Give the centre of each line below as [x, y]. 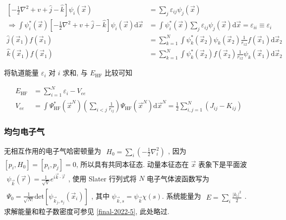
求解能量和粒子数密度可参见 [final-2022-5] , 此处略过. [87, 211]
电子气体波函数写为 [178, 178]
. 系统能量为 [181, 195]
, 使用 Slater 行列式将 [102, 178]
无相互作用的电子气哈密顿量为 [53, 151]
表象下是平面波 [222, 164]
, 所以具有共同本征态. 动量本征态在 [132, 164]
